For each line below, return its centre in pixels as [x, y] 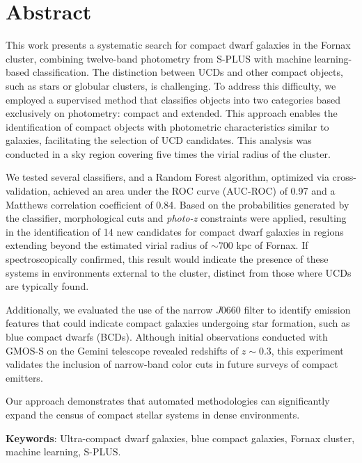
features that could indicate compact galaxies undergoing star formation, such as [178, 323]
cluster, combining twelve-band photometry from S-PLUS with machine [158, 58]
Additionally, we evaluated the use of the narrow [109, 309]
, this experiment [307, 350]
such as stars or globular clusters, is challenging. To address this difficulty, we [171, 85]
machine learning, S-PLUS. [63, 452]
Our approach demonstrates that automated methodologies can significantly [168, 401]
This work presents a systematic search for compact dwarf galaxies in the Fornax [178, 45]
